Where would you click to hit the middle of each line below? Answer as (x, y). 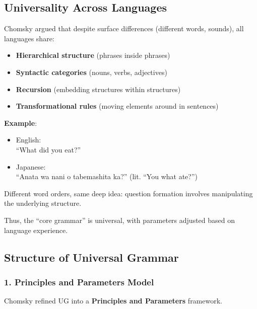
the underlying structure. (43, 203)
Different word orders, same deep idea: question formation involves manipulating (128, 193)
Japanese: (31, 166)
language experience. (36, 230)
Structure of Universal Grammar (91, 257)
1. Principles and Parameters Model (79, 282)
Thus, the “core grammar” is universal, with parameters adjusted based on (120, 220)
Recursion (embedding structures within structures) (98, 89)
